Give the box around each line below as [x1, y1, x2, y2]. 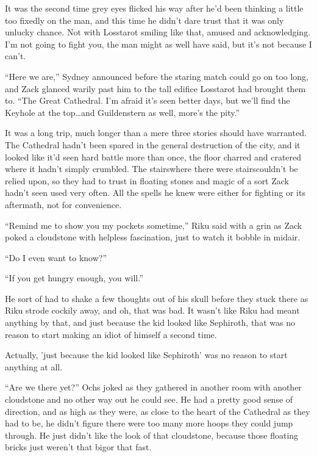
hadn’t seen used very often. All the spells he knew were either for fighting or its [5, 186, 305, 199]
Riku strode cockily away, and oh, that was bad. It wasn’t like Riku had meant [5, 304, 300, 317]
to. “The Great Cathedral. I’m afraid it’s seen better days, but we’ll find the [5, 94, 290, 107]
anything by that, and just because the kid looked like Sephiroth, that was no [5, 316, 295, 329]
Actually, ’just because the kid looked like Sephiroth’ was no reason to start [5, 348, 288, 361]
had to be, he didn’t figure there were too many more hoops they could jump [5, 417, 293, 430]
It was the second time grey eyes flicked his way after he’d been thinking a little [5, 2, 304, 14]
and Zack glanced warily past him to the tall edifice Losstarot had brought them [5, 82, 306, 95]
